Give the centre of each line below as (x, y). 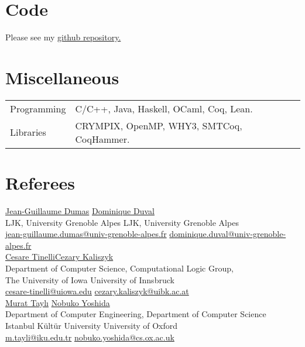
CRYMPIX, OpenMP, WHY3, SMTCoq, (159, 125)
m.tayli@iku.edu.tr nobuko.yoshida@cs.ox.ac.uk (90, 337)
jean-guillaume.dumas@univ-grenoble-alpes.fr (86, 234)
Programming (38, 108)
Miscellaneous (62, 77)
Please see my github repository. (63, 37)
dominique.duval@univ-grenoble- (228, 234)
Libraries (28, 132)
